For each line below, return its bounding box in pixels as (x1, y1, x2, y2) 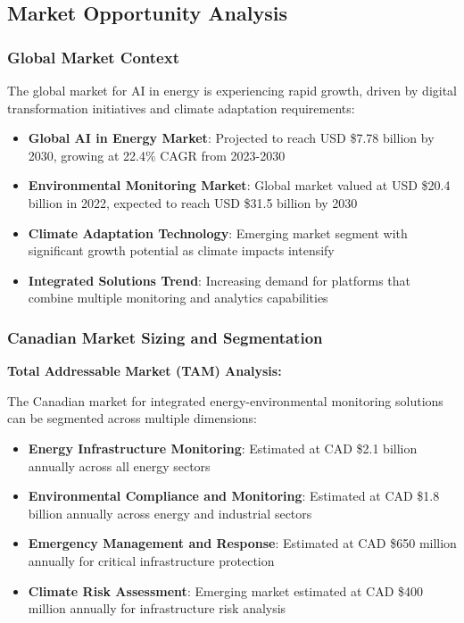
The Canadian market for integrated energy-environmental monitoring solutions (7, 391, 443, 410)
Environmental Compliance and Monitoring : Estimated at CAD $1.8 (28, 486, 440, 505)
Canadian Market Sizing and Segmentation (7, 326, 323, 348)
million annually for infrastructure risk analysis (28, 599, 286, 618)
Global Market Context (7, 46, 179, 68)
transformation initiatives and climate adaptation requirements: (7, 98, 355, 117)
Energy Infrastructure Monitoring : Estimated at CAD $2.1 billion (28, 438, 418, 457)
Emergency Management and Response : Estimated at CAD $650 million (28, 534, 457, 552)
